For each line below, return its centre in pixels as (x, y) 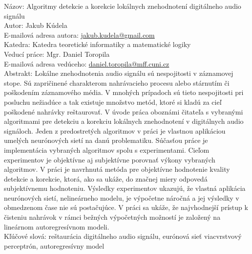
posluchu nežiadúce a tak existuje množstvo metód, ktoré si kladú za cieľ (113, 102)
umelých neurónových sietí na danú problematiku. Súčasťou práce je (106, 140)
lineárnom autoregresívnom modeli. (57, 226)
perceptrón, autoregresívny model (54, 245)
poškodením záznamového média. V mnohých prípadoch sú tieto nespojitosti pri (124, 92)
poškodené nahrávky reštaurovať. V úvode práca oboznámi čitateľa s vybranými (124, 111)
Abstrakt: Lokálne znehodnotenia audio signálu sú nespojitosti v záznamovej (119, 73)
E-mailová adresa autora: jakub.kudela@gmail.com (79, 35)
